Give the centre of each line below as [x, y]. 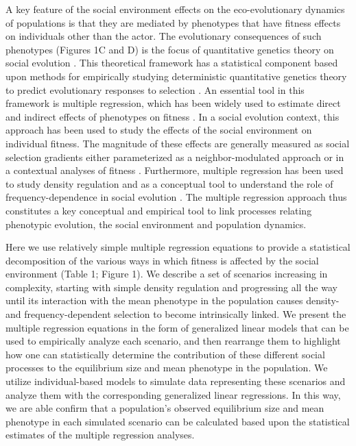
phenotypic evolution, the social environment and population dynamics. [156, 224]
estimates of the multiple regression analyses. [100, 435]
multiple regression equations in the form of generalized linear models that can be [177, 327]
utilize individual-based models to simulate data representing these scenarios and [176, 381]
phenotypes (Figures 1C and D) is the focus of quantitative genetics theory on [170, 49]
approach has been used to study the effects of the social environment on [159, 130]
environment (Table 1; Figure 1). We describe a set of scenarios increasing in [167, 274]
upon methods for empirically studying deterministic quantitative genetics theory [176, 76]
